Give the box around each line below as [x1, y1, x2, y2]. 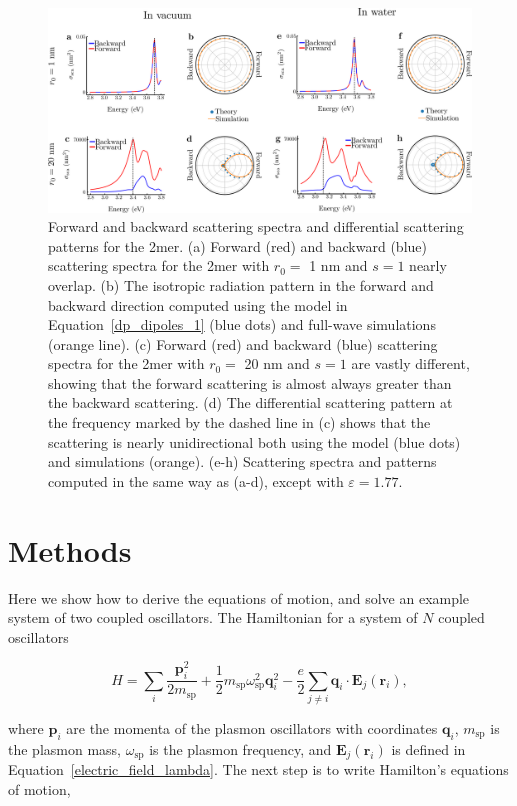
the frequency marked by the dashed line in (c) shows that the [48, 412, 431, 433]
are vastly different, [351, 353, 470, 374]
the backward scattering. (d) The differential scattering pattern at [48, 392, 453, 413]
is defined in [391, 738, 466, 759]
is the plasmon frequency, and [149, 738, 332, 759]
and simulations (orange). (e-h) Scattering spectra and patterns [48, 451, 437, 472]
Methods [8, 529, 132, 570]
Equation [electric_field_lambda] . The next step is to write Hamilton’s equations [8, 759, 509, 780]
